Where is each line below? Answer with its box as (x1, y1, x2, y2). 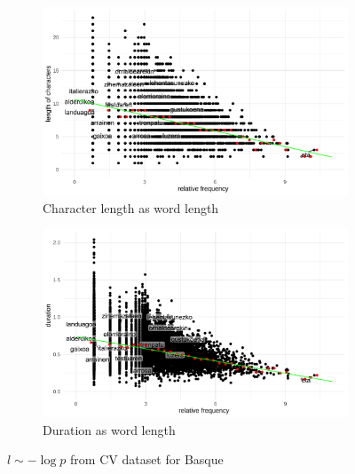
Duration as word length (43, 420, 176, 438)
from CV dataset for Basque (70, 450, 224, 469)
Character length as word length (43, 198, 219, 217)
